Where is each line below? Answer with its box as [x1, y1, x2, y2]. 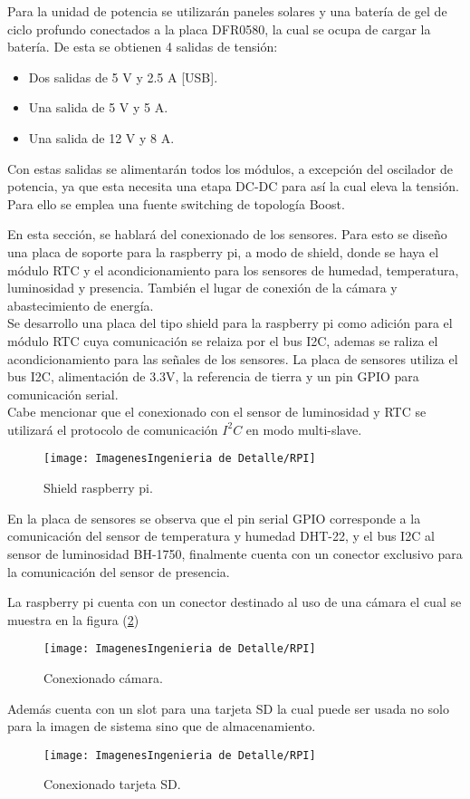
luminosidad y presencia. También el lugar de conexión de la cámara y [7, 278, 398, 297]
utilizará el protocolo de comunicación [7, 419, 218, 438]
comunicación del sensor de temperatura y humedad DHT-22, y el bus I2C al [7, 526, 435, 545]
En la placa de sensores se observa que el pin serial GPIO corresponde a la [7, 508, 421, 527]
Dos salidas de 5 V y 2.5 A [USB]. [28, 67, 218, 86]
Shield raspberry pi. [43, 478, 153, 497]
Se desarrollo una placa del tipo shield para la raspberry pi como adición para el [7, 313, 453, 332]
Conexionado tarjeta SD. [43, 775, 181, 794]
